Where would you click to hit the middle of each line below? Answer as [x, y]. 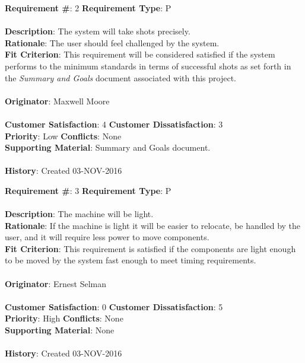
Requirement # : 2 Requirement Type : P [88, 8]
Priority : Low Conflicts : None [63, 136]
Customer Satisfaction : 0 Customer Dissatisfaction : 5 [114, 306]
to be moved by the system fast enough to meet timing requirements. [131, 260]
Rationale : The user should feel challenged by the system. [112, 42]
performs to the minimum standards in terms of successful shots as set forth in [148, 66]
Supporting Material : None [60, 330]
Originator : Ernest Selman [55, 283]
